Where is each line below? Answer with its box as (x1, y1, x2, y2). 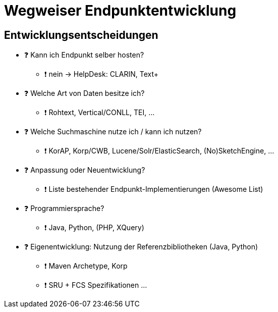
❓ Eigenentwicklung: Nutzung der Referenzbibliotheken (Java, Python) (24, 242, 258, 251)
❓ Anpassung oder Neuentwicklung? (24, 166, 145, 175)
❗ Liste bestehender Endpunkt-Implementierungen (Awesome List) (44, 185, 263, 194)
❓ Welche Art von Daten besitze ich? (24, 89, 145, 98)
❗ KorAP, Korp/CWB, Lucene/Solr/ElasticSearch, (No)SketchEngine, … (44, 146, 274, 155)
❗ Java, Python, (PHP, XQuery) (44, 223, 144, 232)
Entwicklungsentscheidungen (4, 28, 158, 41)
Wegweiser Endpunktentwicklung (4, 2, 237, 19)
